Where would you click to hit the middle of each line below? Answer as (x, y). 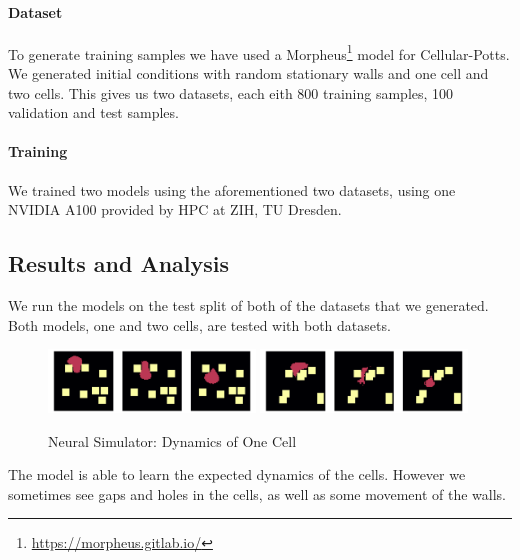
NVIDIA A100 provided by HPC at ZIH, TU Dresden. (175, 209)
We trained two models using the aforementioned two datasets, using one (232, 189)
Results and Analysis (119, 263)
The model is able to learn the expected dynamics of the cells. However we (237, 474)
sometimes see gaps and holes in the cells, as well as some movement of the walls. (257, 493)
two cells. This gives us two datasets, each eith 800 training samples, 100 (231, 92)
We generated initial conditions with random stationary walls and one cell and (248, 73)
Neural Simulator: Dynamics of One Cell (172, 440)
